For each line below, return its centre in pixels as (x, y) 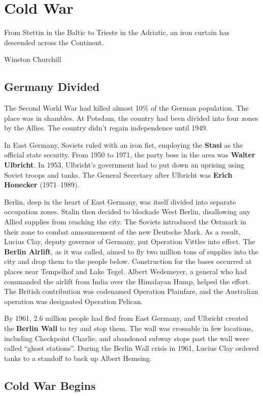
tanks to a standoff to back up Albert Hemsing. (78, 358)
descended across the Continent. (54, 42)
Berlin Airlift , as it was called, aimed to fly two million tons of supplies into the (131, 251)
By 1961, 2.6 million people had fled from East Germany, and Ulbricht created (126, 318)
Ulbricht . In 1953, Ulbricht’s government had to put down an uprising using (124, 165)
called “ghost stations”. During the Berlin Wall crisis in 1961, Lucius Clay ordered (131, 348)
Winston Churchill (33, 59)
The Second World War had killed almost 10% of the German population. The (126, 108)
